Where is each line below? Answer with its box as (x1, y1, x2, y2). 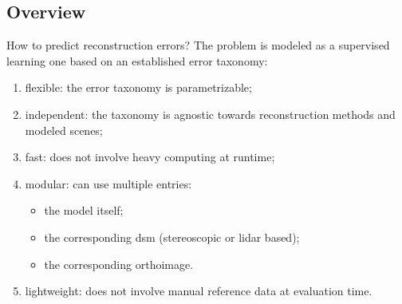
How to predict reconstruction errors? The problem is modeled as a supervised (6, 37, 390, 53)
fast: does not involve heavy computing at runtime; (25, 148, 275, 165)
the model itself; (44, 202, 124, 219)
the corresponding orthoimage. (44, 255, 194, 272)
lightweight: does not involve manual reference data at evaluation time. (25, 282, 372, 299)
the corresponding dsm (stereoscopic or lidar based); (44, 228, 300, 245)
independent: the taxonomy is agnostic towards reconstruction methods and (25, 105, 396, 122)
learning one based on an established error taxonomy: (6, 52, 268, 69)
